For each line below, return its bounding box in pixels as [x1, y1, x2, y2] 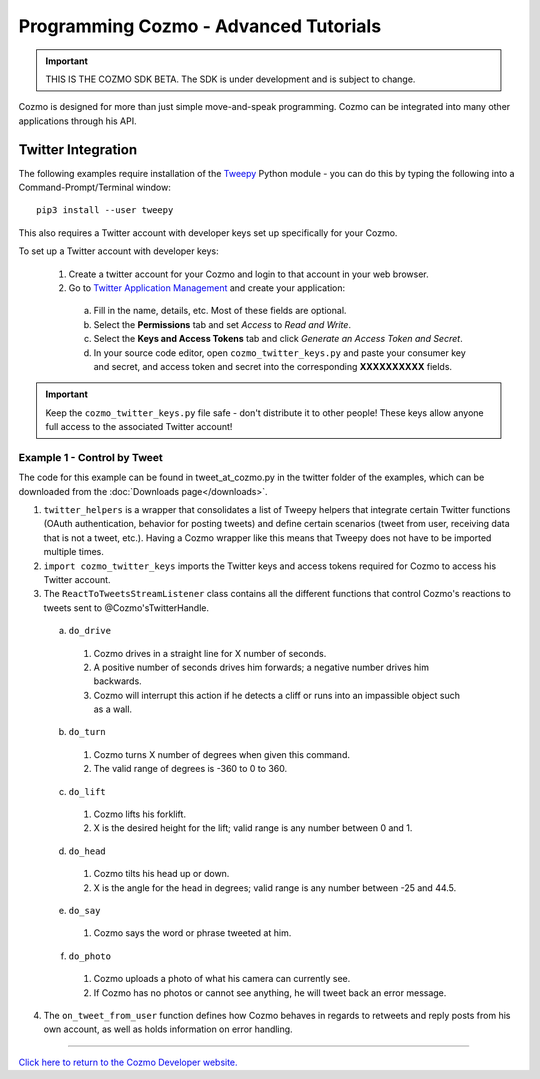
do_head [68, 845, 107, 857]
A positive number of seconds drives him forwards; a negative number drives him [93, 661, 430, 673]
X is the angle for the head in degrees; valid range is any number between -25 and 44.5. [93, 881, 457, 894]
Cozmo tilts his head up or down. [93, 868, 230, 880]
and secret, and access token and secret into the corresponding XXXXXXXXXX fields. [93, 360, 453, 372]
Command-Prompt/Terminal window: [18, 181, 172, 194]
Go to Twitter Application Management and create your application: [68, 281, 346, 294]
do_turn [68, 726, 107, 738]
